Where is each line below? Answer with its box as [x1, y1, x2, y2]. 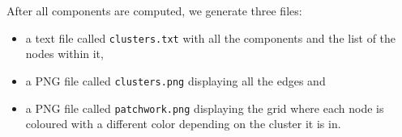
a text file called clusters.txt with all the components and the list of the [25, 29, 396, 46]
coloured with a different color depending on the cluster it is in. [25, 115, 341, 132]
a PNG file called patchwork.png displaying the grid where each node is [25, 99, 384, 116]
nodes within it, [25, 45, 104, 62]
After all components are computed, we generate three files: [6, 2, 302, 19]
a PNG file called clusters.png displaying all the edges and [25, 72, 326, 89]
